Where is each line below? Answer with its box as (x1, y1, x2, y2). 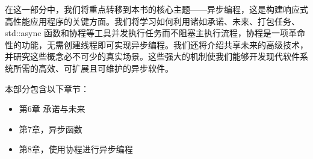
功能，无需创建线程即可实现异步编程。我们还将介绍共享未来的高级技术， (21, 38, 308, 51)
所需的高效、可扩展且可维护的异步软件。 (13, 61, 173, 74)
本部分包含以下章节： (5, 82, 89, 95)
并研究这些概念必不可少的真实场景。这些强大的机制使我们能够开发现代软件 (5, 50, 300, 63)
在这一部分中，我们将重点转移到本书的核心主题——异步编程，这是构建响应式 (5, 3, 308, 15)
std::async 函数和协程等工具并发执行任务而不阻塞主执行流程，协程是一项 (5, 26, 289, 39)
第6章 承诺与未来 (19, 102, 85, 115)
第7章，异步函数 (19, 122, 82, 135)
